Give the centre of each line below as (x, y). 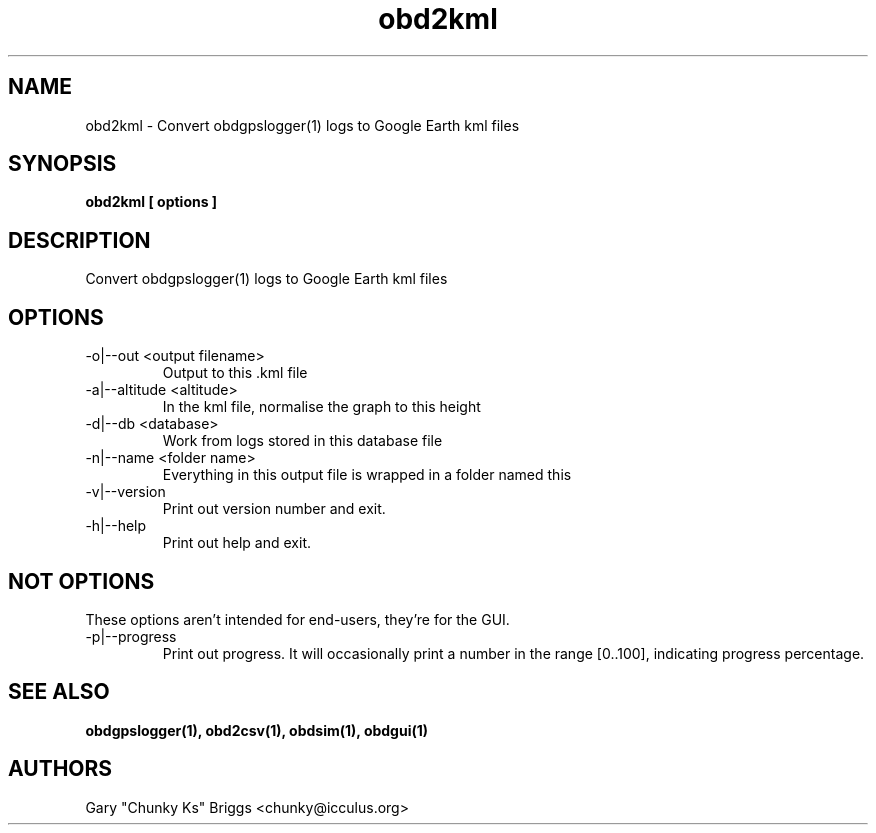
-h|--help (116, 526)
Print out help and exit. (236, 543)
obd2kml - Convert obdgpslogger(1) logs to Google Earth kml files (302, 125)
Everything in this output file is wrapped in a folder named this (367, 475)
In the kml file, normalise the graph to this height (321, 407)
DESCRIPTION (79, 240)
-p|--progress (131, 636)
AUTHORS (60, 769)
